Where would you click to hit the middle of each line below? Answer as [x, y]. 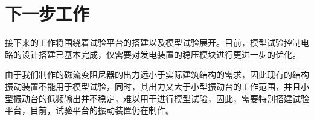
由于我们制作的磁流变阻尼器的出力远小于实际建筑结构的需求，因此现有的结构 [157, 74]
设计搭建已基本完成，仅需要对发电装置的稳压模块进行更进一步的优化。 [161, 54]
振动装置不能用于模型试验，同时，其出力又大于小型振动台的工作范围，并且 [153, 86]
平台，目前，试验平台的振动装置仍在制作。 [89, 110]
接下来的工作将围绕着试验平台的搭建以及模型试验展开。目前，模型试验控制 [153, 43]
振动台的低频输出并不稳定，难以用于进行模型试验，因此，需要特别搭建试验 [161, 98]
